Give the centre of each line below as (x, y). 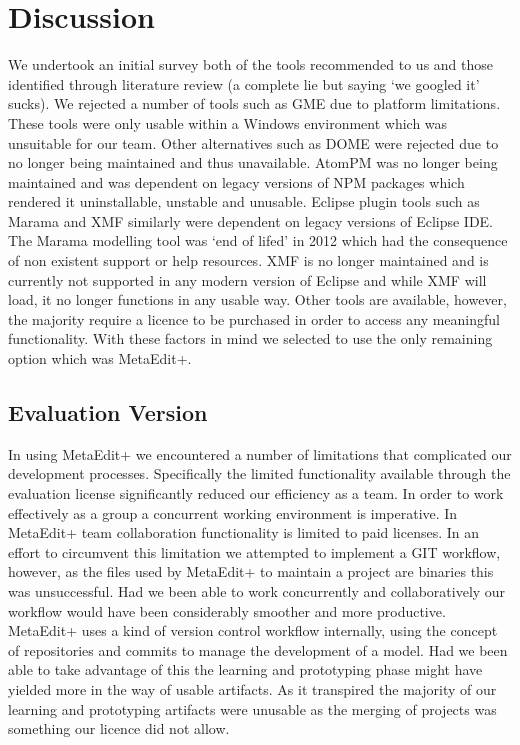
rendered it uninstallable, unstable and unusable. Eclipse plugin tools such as (244, 201)
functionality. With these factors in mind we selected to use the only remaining (250, 338)
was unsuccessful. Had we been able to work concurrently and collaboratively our (257, 590)
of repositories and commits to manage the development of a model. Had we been (258, 649)
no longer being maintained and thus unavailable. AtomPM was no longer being (253, 162)
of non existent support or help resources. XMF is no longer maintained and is (248, 260)
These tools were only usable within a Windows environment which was (228, 122)
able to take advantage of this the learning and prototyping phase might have (245, 669)
